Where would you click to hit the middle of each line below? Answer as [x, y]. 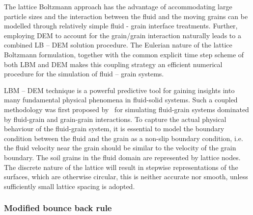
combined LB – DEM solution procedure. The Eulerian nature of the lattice [118, 45]
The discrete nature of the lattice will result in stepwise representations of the [121, 167]
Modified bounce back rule [58, 208]
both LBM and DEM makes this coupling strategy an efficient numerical [113, 64]
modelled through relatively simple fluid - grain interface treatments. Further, [121, 26]
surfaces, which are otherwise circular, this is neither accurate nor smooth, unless [126, 177]
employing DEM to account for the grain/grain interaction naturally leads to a [123, 35]
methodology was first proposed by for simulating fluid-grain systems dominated [126, 109]
